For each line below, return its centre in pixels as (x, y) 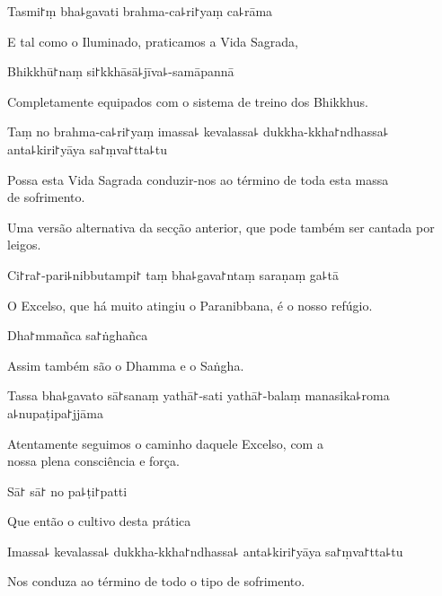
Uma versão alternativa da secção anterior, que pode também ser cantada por (221, 227)
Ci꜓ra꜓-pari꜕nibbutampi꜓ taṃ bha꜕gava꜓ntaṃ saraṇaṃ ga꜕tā (173, 274)
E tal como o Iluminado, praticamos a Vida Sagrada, (153, 41)
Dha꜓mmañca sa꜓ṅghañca (78, 335)
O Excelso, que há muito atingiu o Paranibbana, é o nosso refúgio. (190, 305)
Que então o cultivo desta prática (99, 521)
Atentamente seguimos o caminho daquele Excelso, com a (165, 443)
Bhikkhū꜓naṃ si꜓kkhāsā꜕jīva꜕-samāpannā (121, 71)
